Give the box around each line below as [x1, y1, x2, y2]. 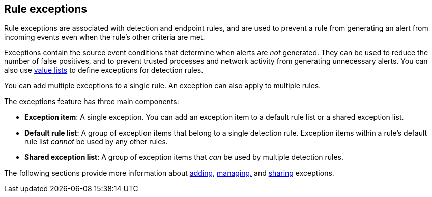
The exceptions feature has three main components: [4, 97, 179, 106]
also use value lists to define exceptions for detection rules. [4, 65, 204, 75]
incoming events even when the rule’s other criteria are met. [4, 32, 205, 42]
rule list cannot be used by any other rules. [24, 137, 168, 146]
